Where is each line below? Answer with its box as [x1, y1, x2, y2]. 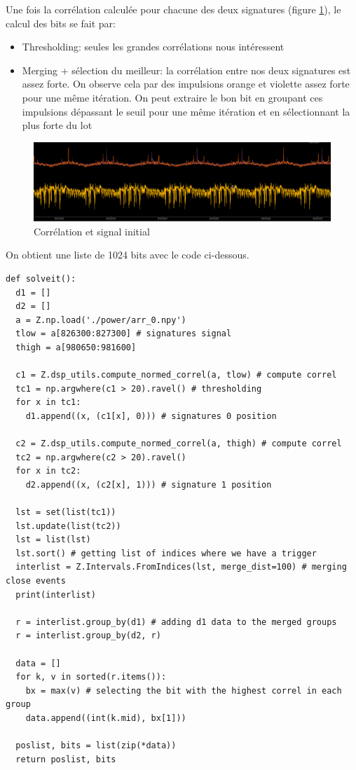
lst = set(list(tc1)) [15, 507, 116, 518]
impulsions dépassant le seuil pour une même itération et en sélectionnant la [22, 104, 350, 118]
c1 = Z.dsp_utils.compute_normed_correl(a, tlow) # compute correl [15, 370, 337, 380]
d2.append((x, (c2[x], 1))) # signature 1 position [25, 479, 272, 490]
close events [6, 576, 66, 586]
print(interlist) [15, 589, 96, 600]
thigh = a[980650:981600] [15, 342, 137, 352]
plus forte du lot [22, 118, 93, 132]
